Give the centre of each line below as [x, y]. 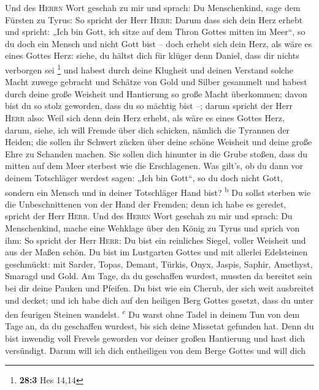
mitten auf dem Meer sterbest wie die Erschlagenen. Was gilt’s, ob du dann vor [154, 166]
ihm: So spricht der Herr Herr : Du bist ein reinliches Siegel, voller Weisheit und [156, 240]
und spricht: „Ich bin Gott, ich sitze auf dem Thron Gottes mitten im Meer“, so [155, 32]
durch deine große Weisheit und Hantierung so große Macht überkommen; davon [156, 93]
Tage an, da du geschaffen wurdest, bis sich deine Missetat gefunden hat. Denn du [159, 326]
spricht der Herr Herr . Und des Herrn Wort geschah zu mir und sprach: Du [149, 216]
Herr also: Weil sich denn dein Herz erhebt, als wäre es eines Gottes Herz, [145, 118]
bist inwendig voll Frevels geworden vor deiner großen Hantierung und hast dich [155, 338]
